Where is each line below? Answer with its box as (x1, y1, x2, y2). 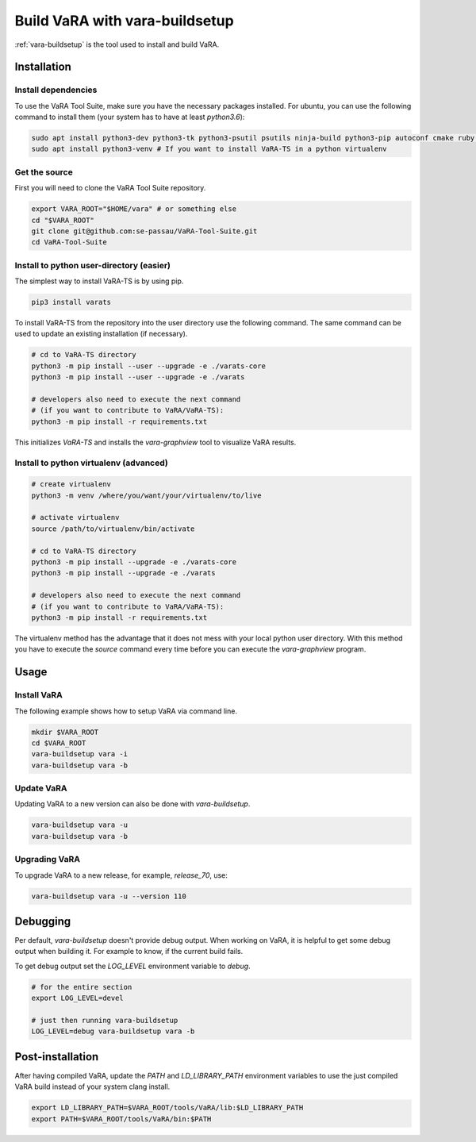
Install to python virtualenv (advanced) (14, 457, 168, 468)
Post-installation (14, 1050, 99, 1063)
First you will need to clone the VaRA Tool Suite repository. (14, 183, 206, 193)
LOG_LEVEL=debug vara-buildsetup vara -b (31, 1027, 195, 1036)
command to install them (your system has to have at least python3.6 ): (14, 112, 245, 122)
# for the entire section (31, 982, 132, 991)
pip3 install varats (31, 298, 111, 307)
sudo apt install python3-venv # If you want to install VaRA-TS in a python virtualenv (31, 144, 388, 154)
